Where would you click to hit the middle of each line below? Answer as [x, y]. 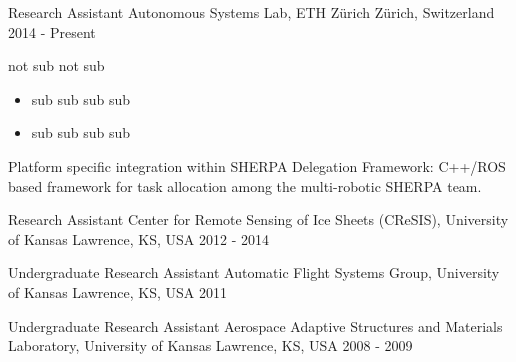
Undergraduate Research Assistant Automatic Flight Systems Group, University [254, 272]
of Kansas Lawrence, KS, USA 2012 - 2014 [138, 238]
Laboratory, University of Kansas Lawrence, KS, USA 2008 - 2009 [210, 345]
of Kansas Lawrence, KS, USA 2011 [117, 291]
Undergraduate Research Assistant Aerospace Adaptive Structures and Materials [255, 325]
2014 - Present [52, 31]
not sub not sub [56, 65]
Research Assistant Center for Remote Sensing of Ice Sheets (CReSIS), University [258, 219]
